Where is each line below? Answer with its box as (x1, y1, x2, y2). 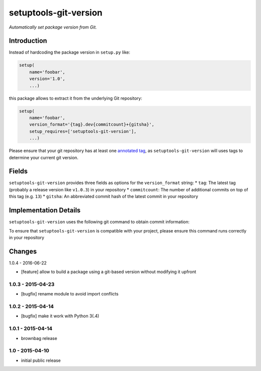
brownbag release (21, 335, 58, 341)
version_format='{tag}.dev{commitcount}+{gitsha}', (29, 122, 155, 127)
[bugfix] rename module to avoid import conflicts (21, 291, 118, 297)
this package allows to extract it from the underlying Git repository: (9, 95, 143, 101)
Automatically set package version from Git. (9, 24, 97, 30)
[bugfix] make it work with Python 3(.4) (21, 313, 100, 319)
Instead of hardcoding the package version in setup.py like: (9, 49, 130, 55)
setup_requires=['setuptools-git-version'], (29, 128, 137, 134)
